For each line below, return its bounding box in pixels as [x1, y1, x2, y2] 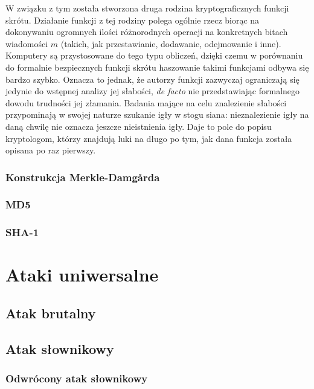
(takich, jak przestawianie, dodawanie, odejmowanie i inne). [60, 37, 281, 50]
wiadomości [5, 37, 48, 50]
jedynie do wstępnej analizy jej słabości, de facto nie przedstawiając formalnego [5, 85, 300, 97]
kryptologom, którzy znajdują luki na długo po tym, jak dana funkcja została [5, 132, 292, 144]
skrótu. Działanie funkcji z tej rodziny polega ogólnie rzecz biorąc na [5, 13, 260, 26]
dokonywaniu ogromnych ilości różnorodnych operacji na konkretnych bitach [5, 25, 288, 38]
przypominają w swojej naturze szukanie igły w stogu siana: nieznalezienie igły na [5, 108, 309, 121]
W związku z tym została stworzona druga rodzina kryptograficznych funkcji [5, 2, 289, 14]
